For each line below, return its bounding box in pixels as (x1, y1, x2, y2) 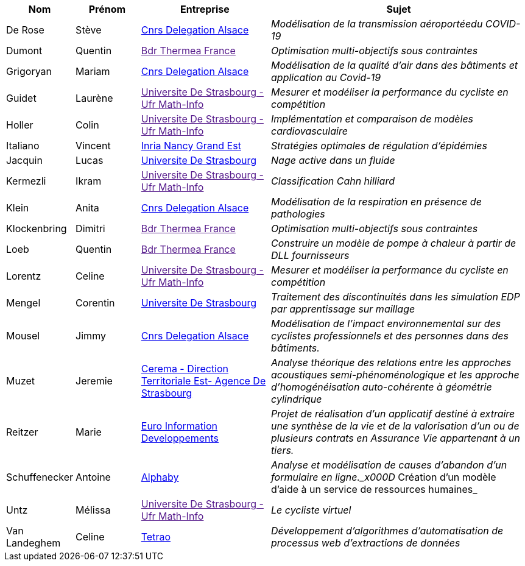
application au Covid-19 (271, 71, 381, 83)
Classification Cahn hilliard (271, 175, 395, 187)
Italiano (6, 140, 40, 152)
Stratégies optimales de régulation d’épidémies (271, 140, 487, 152)
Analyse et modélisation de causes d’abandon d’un (271, 459, 507, 471)
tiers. (271, 444, 294, 456)
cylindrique (271, 393, 322, 405)
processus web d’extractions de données (271, 537, 460, 549)
